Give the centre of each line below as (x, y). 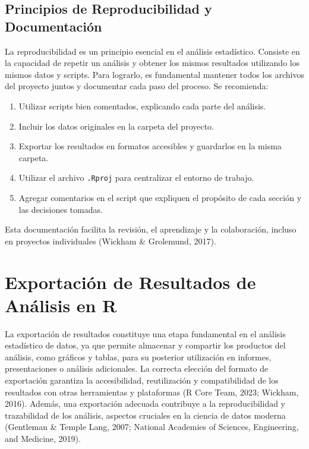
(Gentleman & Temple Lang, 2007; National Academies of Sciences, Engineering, (152, 427)
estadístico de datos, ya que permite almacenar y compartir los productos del (145, 345)
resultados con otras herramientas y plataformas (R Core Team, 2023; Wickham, (152, 392)
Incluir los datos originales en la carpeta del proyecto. (116, 126)
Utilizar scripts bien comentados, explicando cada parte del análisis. (142, 106)
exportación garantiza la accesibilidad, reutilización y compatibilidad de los (142, 380)
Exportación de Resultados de (130, 282)
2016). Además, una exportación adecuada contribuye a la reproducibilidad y (145, 404)
